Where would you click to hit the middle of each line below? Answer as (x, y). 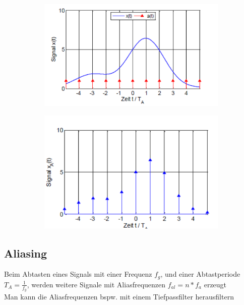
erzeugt (215, 284)
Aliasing (26, 253)
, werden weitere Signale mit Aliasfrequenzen (96, 284)
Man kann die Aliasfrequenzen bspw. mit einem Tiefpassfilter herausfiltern (119, 297)
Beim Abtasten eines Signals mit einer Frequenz (78, 274)
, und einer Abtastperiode (200, 274)
